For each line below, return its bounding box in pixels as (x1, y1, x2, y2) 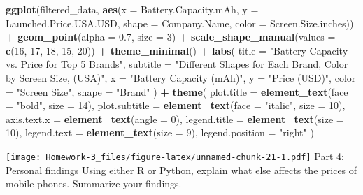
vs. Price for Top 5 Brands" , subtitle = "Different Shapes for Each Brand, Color (6, 57, 348, 71)
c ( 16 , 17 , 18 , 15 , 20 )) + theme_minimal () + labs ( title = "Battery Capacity (6, 43, 348, 57)
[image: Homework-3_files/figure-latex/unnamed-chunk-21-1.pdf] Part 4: (6, 148, 344, 163)
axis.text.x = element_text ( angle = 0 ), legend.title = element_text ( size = (6, 111, 344, 126)
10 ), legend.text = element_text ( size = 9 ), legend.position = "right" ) (6, 125, 314, 140)
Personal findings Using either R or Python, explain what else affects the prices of (6, 162, 357, 177)
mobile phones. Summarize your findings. (6, 176, 182, 191)
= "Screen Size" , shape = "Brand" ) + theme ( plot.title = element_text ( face (6, 84, 348, 99)
